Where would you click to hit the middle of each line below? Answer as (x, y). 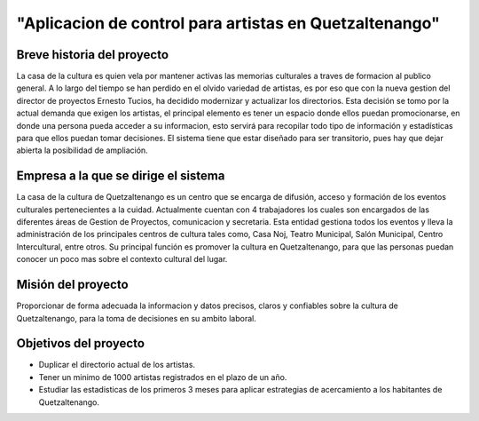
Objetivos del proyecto (81, 343)
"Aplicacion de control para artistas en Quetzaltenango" (228, 23)
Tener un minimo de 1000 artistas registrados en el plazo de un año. (163, 377)
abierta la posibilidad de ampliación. (82, 150)
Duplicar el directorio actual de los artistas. (117, 365)
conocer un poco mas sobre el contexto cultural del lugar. (122, 259)
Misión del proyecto (72, 285)
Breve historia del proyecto (92, 55)
